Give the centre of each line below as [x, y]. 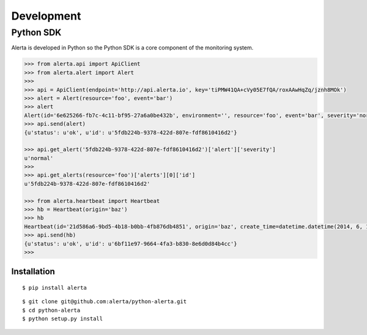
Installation [33, 272]
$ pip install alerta [54, 288]
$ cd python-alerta [51, 310]
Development [46, 16]
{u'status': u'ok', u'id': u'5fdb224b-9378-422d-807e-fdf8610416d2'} [131, 132]
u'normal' [39, 158]
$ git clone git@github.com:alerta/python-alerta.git [104, 302]
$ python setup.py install [63, 319]
